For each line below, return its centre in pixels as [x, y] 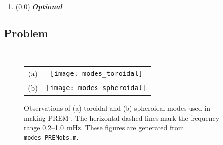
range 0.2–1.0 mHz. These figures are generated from [104, 127]
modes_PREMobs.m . [51, 137]
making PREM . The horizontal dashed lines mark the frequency [122, 117]
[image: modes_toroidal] [96, 73]
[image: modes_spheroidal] [96, 87]
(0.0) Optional [39, 6]
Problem [26, 33]
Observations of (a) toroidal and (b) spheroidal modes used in [117, 108]
